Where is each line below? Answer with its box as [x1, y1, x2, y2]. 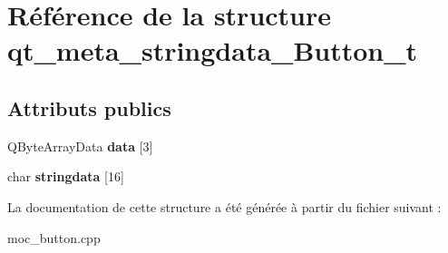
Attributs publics [7, 93, 171, 122]
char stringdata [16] [7, 167, 124, 186]
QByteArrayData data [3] [7, 136, 153, 155]
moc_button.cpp [7, 228, 101, 247]
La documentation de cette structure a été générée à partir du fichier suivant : [7, 197, 442, 216]
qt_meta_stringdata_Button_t [7, 32, 418, 69]
